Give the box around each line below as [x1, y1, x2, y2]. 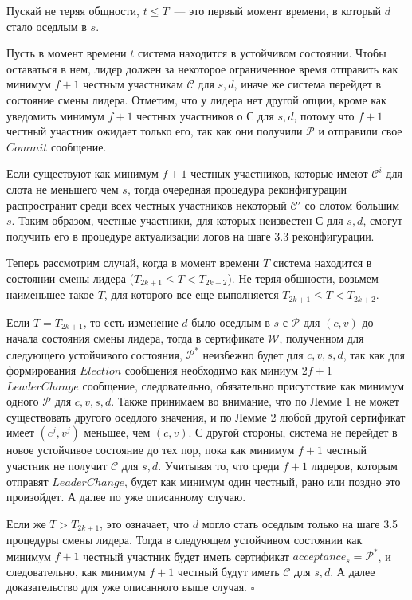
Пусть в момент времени [6, 45, 127, 61]
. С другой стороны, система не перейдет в [188, 424, 398, 441]
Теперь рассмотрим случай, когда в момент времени [6, 254, 260, 271]
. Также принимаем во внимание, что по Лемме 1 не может [111, 393, 399, 410]
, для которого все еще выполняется [104, 286, 279, 303]
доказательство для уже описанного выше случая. [6, 578, 247, 595]
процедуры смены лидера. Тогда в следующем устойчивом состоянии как [6, 531, 363, 548]
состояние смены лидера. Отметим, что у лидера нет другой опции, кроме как [6, 91, 386, 108]
